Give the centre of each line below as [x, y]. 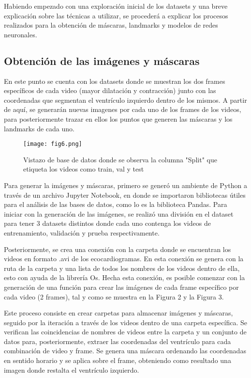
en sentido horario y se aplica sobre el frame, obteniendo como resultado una [118, 360]
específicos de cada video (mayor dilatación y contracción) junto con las [110, 90]
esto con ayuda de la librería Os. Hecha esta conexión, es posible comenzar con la [125, 277]
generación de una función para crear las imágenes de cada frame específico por [121, 287]
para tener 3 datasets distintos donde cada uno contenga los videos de [107, 223]
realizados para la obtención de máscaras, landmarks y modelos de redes [111, 25]
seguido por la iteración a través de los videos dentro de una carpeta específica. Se [125, 322]
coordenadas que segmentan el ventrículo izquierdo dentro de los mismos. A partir [125, 100]
